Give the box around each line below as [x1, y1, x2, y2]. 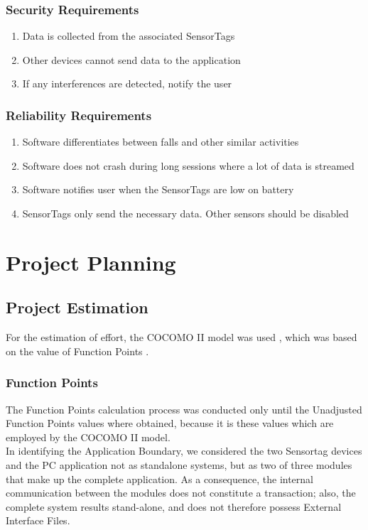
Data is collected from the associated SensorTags [22, 28, 235, 43]
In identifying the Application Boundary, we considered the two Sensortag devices [6, 443, 362, 458]
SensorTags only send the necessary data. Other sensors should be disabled [22, 206, 349, 220]
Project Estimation [6, 296, 148, 318]
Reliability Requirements [6, 106, 152, 124]
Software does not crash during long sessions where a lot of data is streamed [22, 158, 355, 173]
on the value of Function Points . [6, 343, 149, 358]
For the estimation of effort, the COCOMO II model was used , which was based [6, 330, 357, 345]
